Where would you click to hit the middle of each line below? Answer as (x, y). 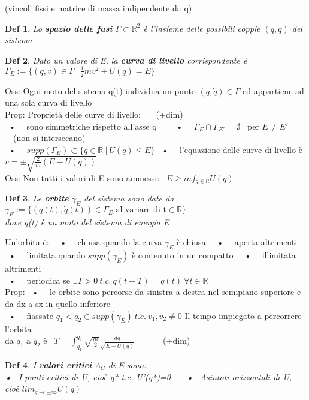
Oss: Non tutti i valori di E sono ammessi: (82, 177)
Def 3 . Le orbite (37, 198)
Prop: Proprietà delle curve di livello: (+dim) (94, 114)
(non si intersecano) (49, 138)
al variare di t (141, 210)
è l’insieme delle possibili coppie (202, 28)
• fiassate (31, 315)
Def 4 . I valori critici (49, 364)
